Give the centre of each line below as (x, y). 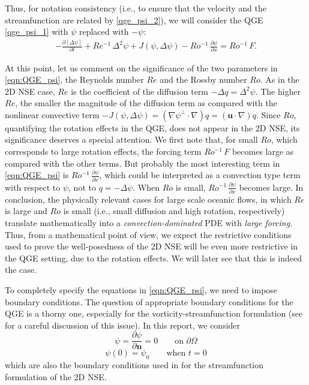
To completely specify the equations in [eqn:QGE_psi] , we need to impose (141, 290)
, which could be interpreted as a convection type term (200, 175)
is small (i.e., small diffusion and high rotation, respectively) (174, 211)
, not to (82, 187)
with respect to (33, 187)
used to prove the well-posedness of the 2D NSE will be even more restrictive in (151, 246)
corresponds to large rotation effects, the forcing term (103, 151)
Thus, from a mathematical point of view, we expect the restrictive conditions (148, 234)
